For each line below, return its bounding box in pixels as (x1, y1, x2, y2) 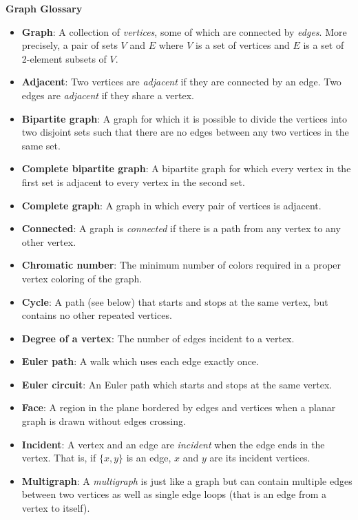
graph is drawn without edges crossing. (21, 414, 186, 428)
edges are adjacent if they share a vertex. (21, 87, 194, 102)
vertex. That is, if (21, 450, 96, 465)
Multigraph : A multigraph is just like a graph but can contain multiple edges (21, 473, 352, 488)
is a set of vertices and (195, 38, 290, 52)
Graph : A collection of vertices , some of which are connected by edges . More (21, 24, 347, 39)
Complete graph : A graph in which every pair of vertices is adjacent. (21, 198, 322, 212)
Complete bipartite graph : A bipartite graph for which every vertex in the (21, 161, 351, 176)
